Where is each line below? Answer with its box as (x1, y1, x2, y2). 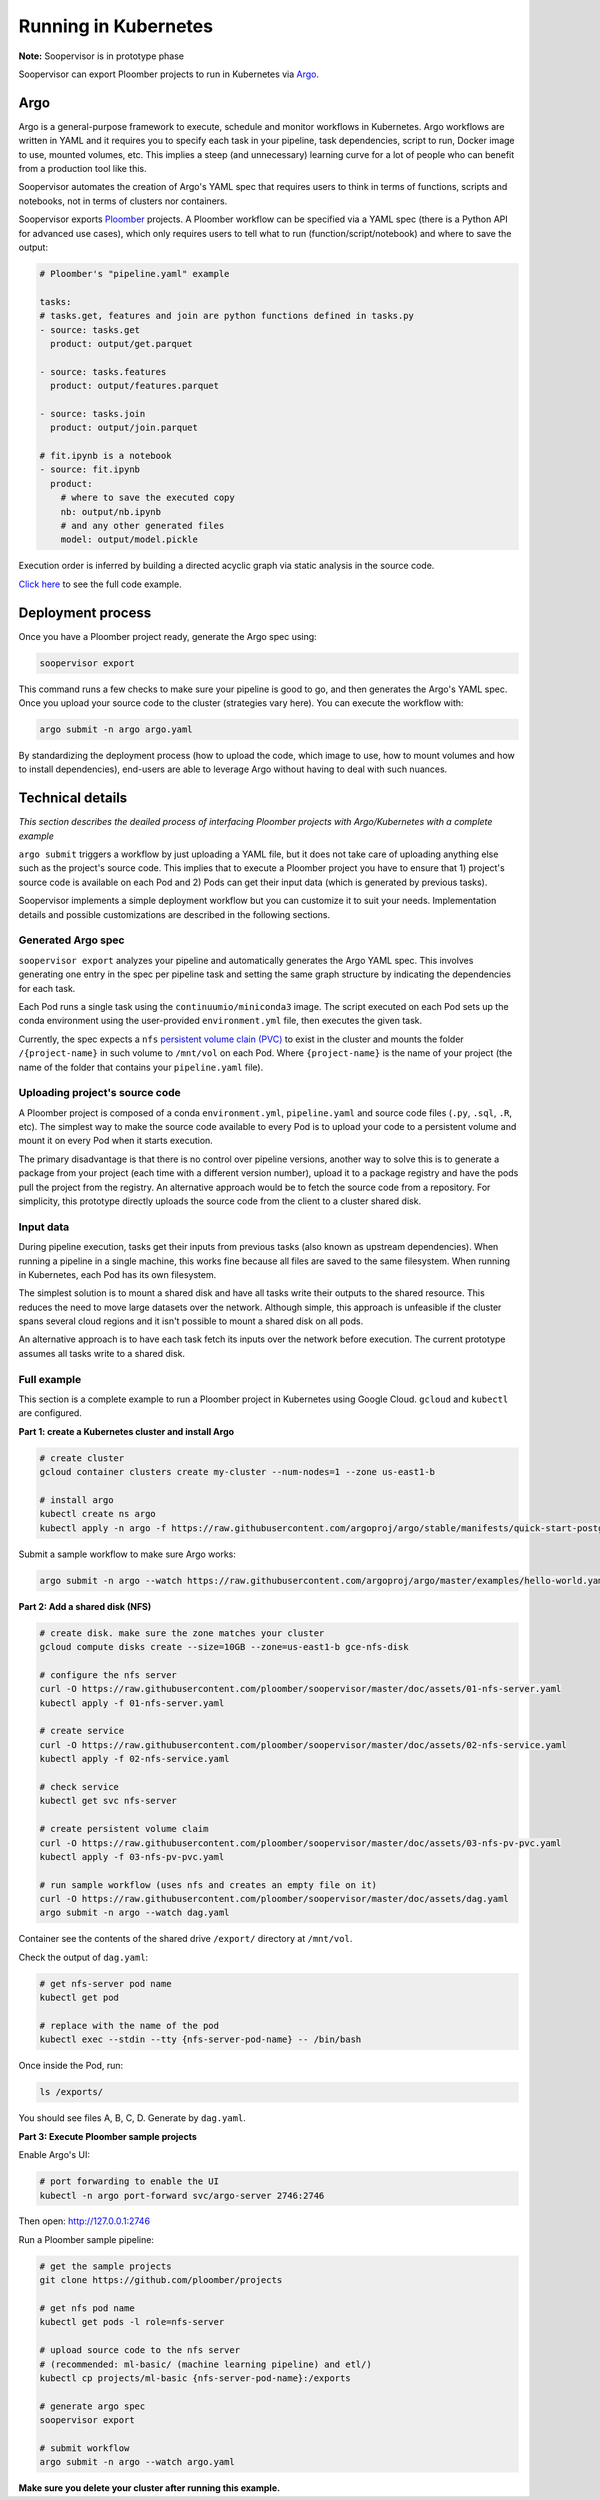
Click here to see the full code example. (18, 578, 182, 590)
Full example (18, 1372, 82, 1386)
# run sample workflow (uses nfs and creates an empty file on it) (39, 1879, 378, 1890)
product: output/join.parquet (50, 422, 199, 434)
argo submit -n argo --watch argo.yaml (39, 2456, 235, 2468)
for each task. (18, 982, 76, 994)
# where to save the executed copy (60, 492, 235, 504)
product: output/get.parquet (50, 338, 194, 349)
